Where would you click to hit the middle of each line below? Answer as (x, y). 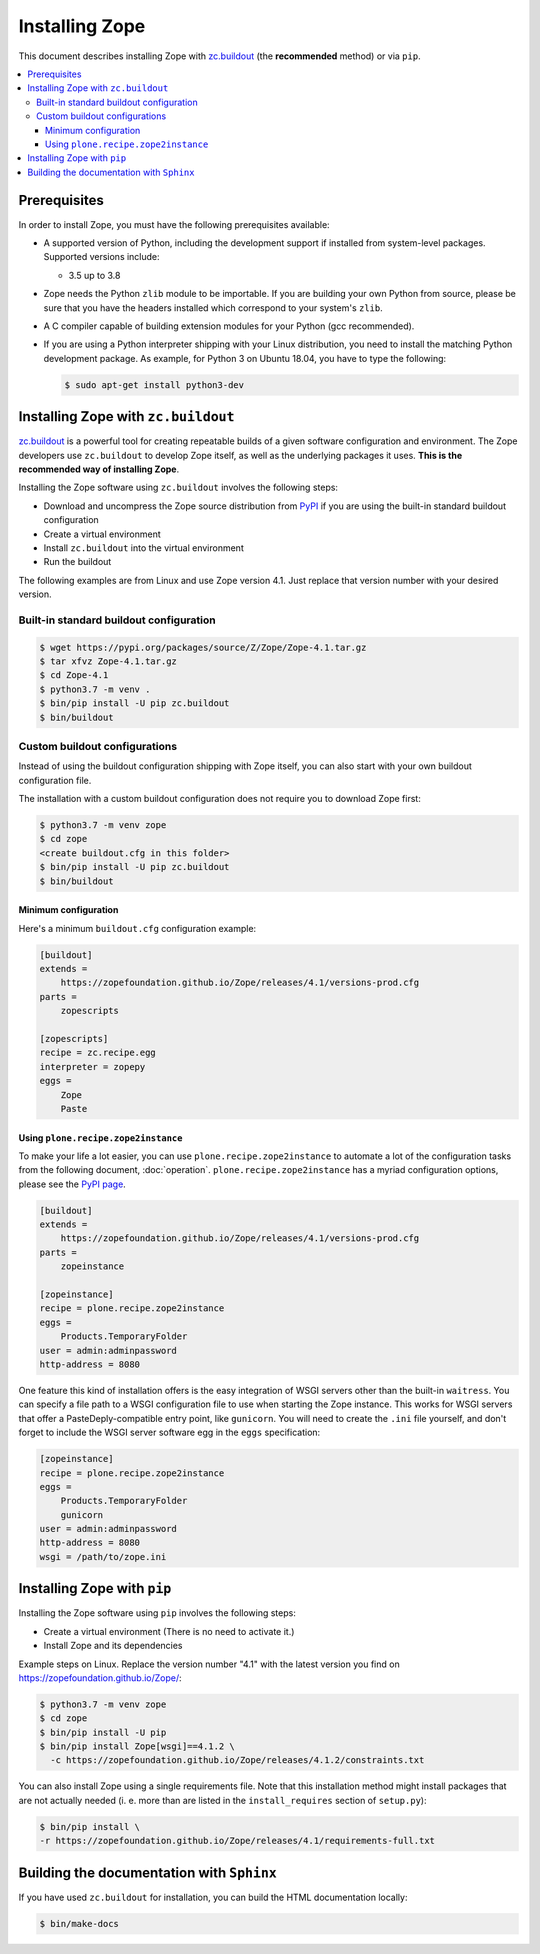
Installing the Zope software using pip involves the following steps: (157, 1613)
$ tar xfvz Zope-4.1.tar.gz (108, 661)
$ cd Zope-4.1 (74, 675)
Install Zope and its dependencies (113, 1646)
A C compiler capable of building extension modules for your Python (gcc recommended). (229, 326)
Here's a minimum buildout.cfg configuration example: (137, 928)
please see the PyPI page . (72, 1184)
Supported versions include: (101, 257)
